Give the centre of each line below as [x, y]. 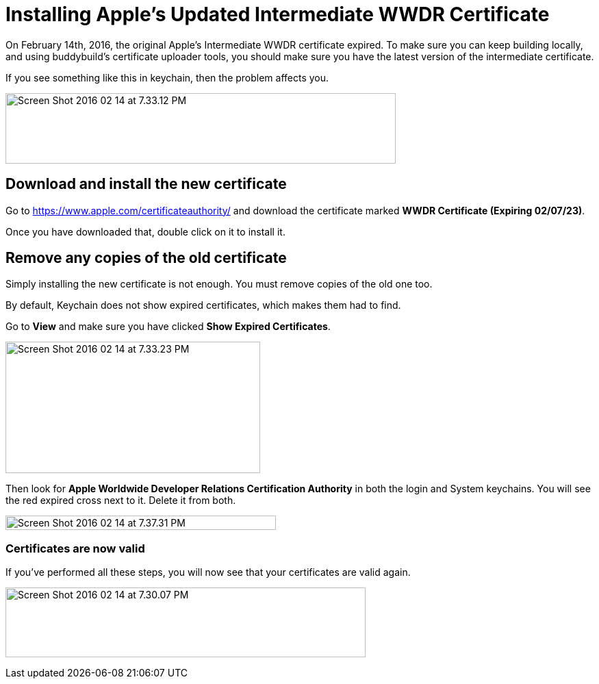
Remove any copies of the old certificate [146, 258]
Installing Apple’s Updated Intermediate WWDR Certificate [278, 14]
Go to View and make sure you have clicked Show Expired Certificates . [168, 327]
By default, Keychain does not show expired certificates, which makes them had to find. [203, 305]
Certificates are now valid [75, 548]
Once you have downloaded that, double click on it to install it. [145, 231]
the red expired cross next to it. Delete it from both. [121, 501]
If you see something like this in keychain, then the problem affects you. [167, 77]
